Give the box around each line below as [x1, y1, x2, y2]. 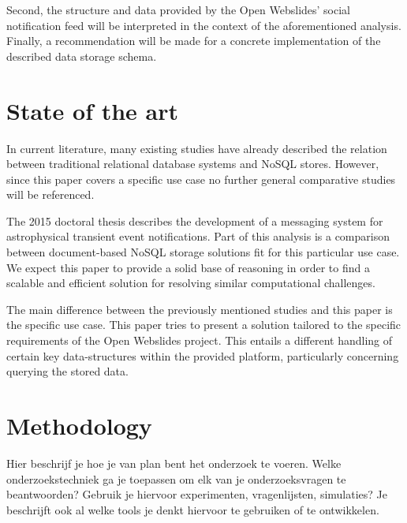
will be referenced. [6, 186, 95, 203]
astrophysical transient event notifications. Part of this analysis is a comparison [6, 228, 390, 245]
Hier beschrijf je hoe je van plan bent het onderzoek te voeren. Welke [6, 454, 342, 471]
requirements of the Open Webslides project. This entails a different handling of [6, 332, 393, 349]
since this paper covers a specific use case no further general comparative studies [6, 170, 396, 187]
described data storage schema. [6, 47, 157, 64]
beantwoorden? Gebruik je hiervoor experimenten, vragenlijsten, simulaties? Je [6, 486, 387, 502]
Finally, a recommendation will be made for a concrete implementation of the [6, 32, 381, 49]
